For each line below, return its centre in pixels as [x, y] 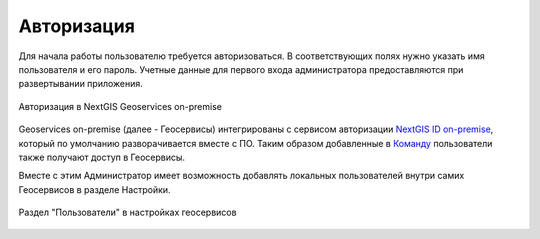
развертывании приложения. [81, 84]
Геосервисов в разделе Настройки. [94, 189]
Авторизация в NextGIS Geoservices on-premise [120, 106]
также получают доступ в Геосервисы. [101, 157]
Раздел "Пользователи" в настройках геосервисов [127, 212]
